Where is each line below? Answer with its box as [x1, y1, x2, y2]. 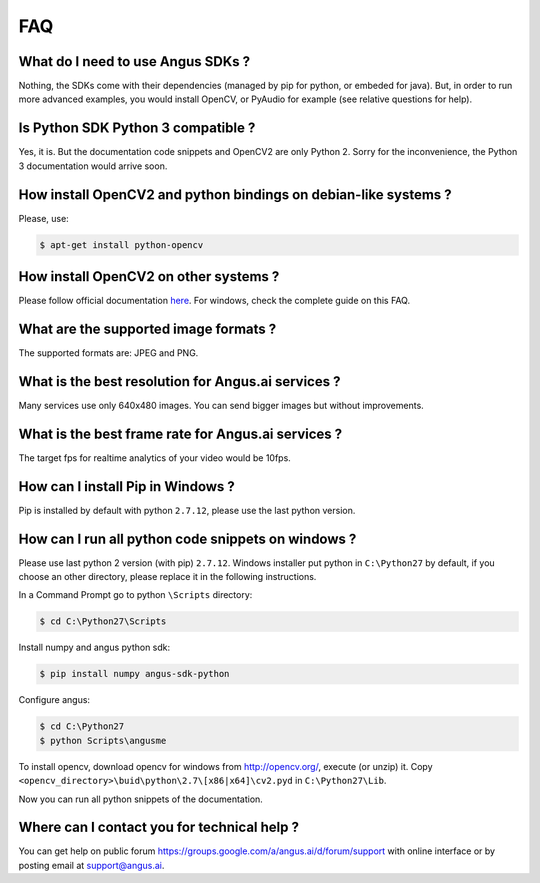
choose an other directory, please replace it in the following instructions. [18, 571, 317, 583]
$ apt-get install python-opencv [39, 239, 204, 250]
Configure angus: [18, 694, 90, 706]
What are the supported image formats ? [18, 320, 277, 337]
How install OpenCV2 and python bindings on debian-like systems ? [18, 186, 452, 203]
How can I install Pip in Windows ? [18, 478, 235, 495]
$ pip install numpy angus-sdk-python [39, 668, 230, 680]
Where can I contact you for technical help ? [18, 819, 300, 836]
